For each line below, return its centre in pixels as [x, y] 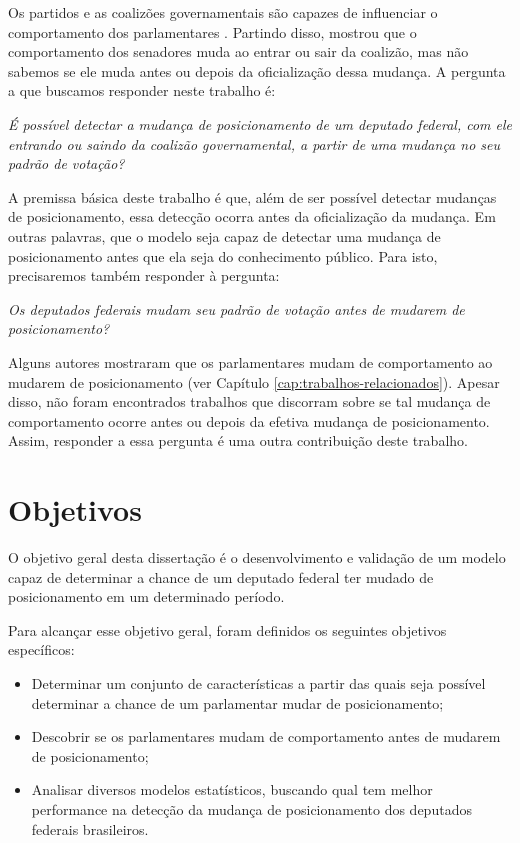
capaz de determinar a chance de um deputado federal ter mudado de [221, 576]
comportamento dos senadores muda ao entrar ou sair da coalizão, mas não [238, 51]
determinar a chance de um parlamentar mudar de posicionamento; [237, 702]
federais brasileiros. [90, 828]
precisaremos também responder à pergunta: [144, 275]
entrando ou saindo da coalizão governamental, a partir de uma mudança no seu [254, 143]
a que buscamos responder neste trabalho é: [142, 90]
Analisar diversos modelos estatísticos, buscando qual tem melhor [232, 789]
